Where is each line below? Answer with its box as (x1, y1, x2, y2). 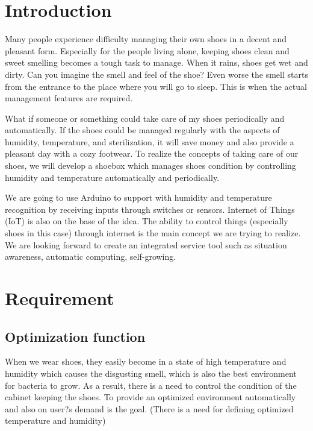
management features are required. (5, 92, 133, 104)
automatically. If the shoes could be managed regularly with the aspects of (5, 124, 280, 136)
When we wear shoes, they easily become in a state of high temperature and (5, 355, 287, 368)
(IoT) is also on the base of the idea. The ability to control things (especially (5, 215, 288, 227)
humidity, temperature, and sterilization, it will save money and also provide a (5, 135, 294, 148)
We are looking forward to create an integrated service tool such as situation (5, 238, 287, 251)
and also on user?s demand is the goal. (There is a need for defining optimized (5, 402, 294, 415)
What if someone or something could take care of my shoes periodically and (5, 112, 285, 124)
